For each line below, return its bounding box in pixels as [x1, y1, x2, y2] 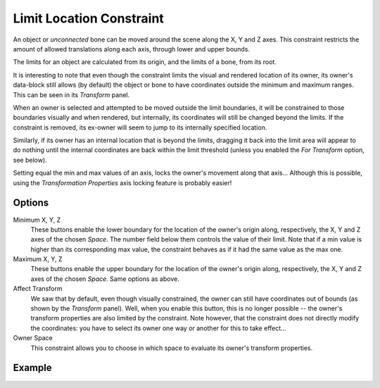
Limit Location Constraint [13, 11, 165, 26]
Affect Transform [13, 284, 63, 293]
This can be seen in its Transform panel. [13, 90, 130, 99]
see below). [13, 156, 47, 164]
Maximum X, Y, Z [13, 255, 63, 263]
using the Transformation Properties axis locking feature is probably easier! [13, 178, 232, 187]
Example [13, 362, 52, 374]
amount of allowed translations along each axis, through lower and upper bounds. [13, 44, 250, 53]
